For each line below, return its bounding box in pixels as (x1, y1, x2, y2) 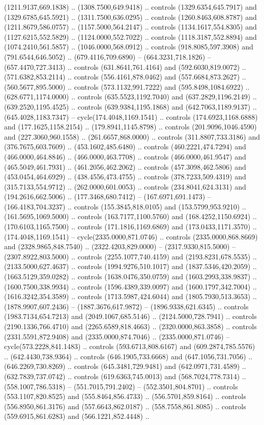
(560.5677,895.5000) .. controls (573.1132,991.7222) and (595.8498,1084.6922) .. (4, 81, 250, 92)
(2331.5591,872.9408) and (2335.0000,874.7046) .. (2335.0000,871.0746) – (4, 331, 230, 341)
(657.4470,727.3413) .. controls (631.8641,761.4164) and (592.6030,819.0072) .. (4, 61, 246, 72)
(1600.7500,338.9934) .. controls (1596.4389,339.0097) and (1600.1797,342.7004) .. (4, 281, 257, 291)
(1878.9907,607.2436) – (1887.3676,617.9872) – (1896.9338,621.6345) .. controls (4, 301, 249, 311)
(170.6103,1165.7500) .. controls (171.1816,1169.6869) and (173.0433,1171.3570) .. (4, 221, 257, 232)
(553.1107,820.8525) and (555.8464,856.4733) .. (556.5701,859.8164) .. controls (4, 391, 246, 402)
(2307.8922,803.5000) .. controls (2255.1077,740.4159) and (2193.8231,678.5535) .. (4, 251, 257, 261)
